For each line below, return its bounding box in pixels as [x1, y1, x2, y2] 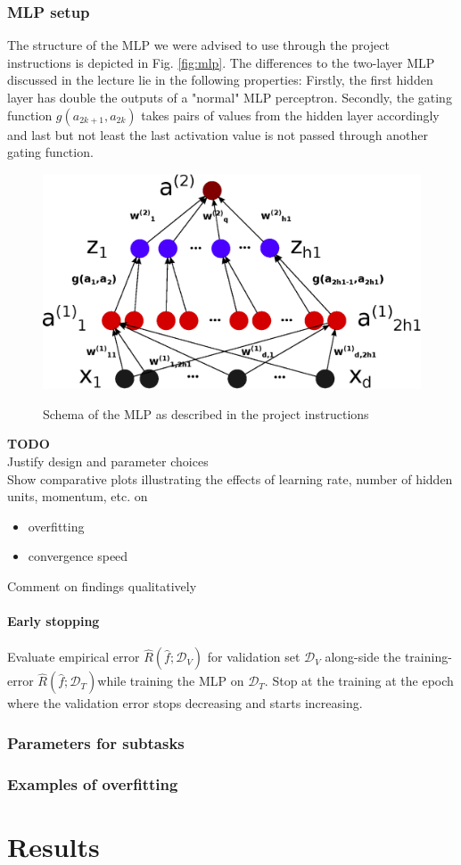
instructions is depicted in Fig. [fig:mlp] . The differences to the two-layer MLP [7, 53, 435, 71]
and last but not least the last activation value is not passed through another [7, 125, 428, 144]
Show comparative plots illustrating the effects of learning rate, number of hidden [7, 469, 453, 488]
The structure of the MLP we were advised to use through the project [7, 36, 390, 54]
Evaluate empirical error [7, 647, 140, 666]
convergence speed [28, 547, 128, 565]
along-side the [325, 647, 401, 666]
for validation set [207, 647, 300, 666]
